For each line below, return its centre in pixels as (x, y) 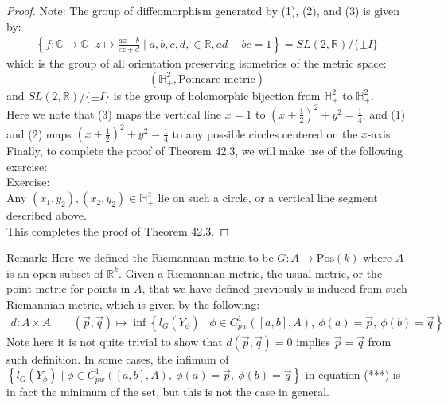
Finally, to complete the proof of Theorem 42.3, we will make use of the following (205, 151)
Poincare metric (217, 79)
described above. (47, 215)
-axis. (381, 133)
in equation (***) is (353, 374)
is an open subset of (55, 273)
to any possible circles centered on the (265, 133)
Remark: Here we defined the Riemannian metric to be (140, 257)
